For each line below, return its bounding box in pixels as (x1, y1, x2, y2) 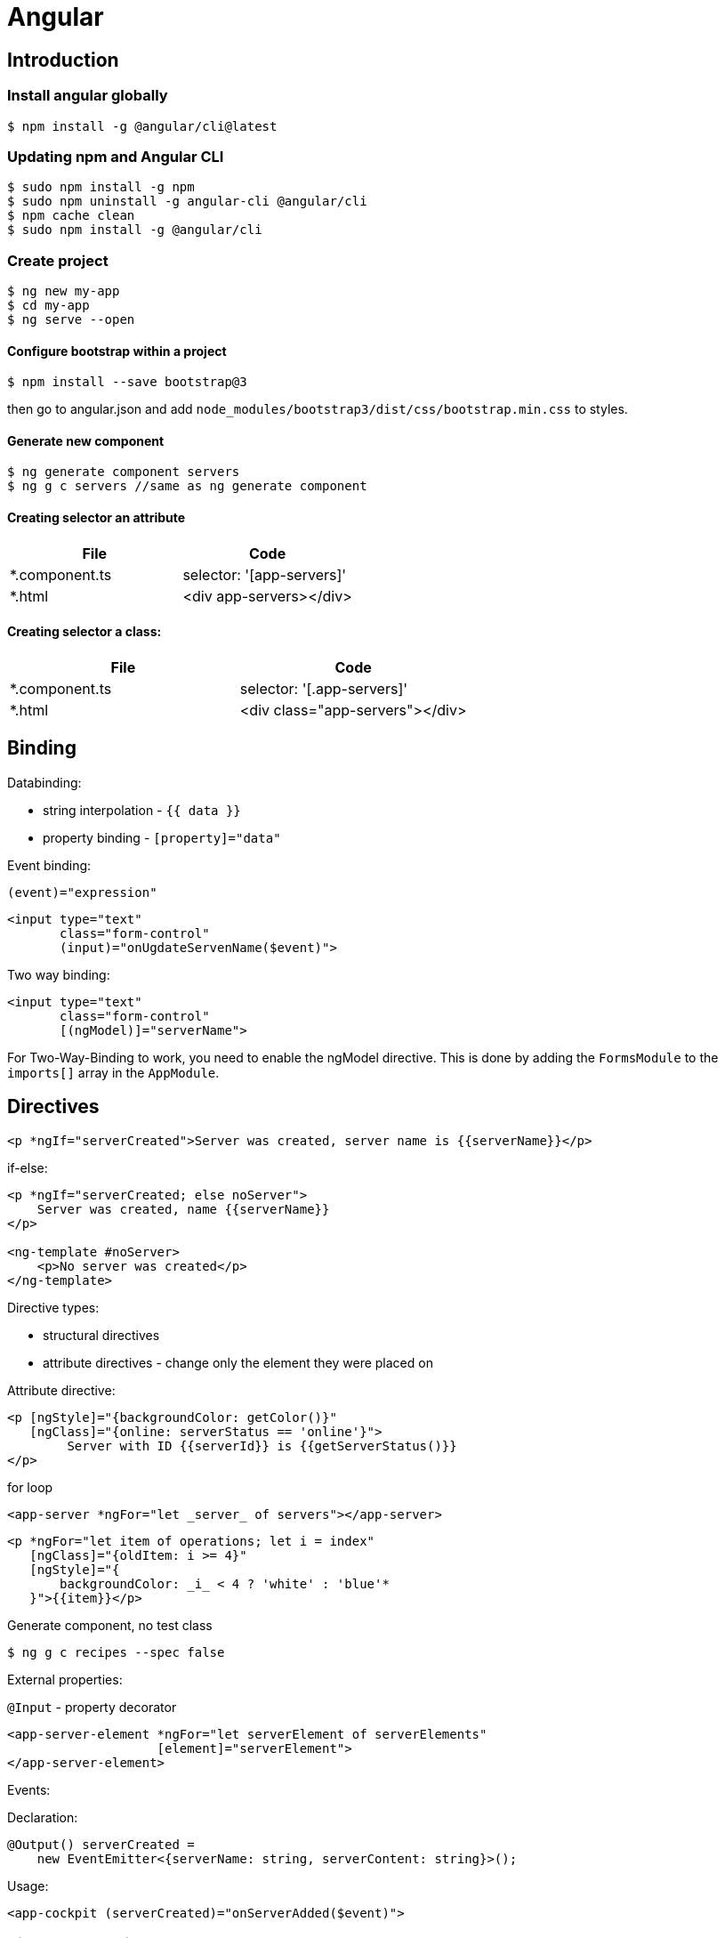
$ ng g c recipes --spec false (7, 1644, 225, 1659)
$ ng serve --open (7, 312, 135, 327)
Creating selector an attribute (7, 510, 186, 526)
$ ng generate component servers (7, 464, 240, 480)
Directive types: (7, 1299, 100, 1315)
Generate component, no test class (7, 1617, 213, 1633)
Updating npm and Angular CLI (7, 147, 224, 166)
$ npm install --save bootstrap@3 (7, 375, 247, 390)
